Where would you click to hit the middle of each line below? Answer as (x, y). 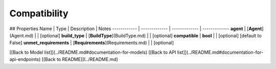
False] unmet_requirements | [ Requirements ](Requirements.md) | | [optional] (91, 43)
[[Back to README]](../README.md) (80, 59)
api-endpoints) (25, 59)
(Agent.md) (21, 35)
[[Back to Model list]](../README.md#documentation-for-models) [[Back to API (93, 52)
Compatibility (39, 13)
